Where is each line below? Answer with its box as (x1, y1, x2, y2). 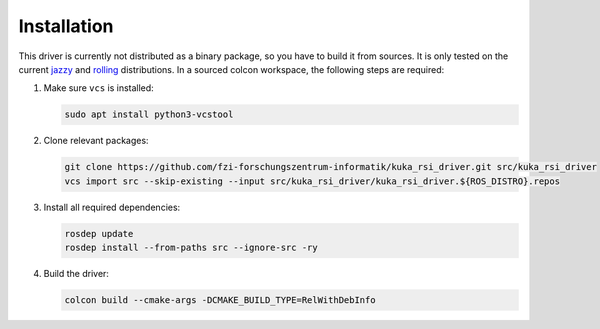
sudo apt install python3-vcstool (64, 109, 234, 120)
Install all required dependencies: (43, 201, 181, 213)
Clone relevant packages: (43, 135, 149, 147)
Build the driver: (43, 268, 110, 280)
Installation (18, 15, 114, 37)
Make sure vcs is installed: (43, 82, 154, 94)
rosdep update (64, 228, 134, 239)
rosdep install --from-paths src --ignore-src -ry (64, 242, 319, 254)
